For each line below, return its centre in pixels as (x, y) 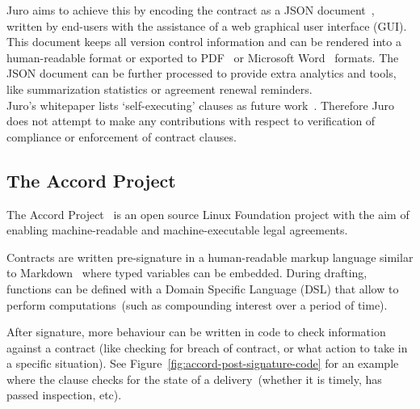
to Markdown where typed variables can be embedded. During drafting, (187, 273)
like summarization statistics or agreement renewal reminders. (160, 89)
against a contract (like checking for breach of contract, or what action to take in (207, 347)
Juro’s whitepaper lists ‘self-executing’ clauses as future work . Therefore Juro (200, 105)
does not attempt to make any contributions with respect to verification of (191, 121)
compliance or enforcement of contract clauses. (122, 136)
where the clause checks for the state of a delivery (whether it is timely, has (194, 379)
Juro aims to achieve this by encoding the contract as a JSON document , (191, 10)
